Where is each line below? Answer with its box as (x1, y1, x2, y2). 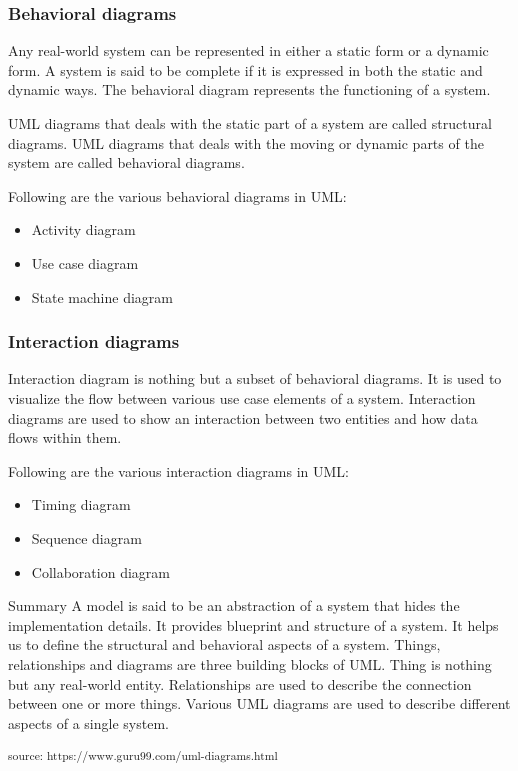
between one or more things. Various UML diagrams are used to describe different (8, 693, 511, 714)
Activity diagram (31, 219, 136, 240)
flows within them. (8, 427, 122, 448)
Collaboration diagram (31, 561, 170, 582)
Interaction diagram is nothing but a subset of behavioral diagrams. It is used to (8, 368, 502, 389)
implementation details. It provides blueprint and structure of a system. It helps (8, 614, 499, 635)
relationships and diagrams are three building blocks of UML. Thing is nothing (8, 653, 492, 674)
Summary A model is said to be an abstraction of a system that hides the (8, 595, 460, 616)
